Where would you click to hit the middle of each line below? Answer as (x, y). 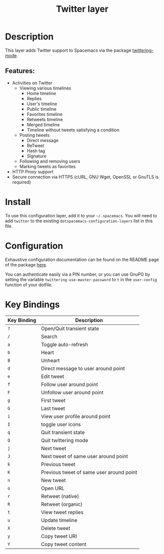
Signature (36, 156)
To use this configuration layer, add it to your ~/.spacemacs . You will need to (81, 215)
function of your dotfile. (29, 285)
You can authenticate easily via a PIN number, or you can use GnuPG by (78, 274)
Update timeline (59, 520)
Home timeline (41, 93)
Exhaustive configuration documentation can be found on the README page (82, 260)
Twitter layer (82, 9)
